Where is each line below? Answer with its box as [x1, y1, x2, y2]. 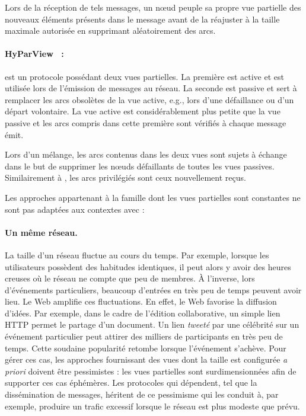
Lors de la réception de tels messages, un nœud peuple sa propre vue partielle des [5, 1, 301, 13]
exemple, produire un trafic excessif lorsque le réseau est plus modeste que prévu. [5, 399, 300, 412]
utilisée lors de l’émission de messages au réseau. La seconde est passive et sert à [5, 82, 297, 94]
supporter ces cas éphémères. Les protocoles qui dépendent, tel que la [5, 376, 257, 389]
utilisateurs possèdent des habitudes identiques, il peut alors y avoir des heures [5, 260, 291, 273]
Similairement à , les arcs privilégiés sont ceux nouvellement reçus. [5, 171, 246, 184]
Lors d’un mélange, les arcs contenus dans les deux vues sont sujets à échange [5, 148, 287, 161]
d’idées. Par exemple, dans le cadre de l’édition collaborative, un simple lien [5, 306, 280, 319]
